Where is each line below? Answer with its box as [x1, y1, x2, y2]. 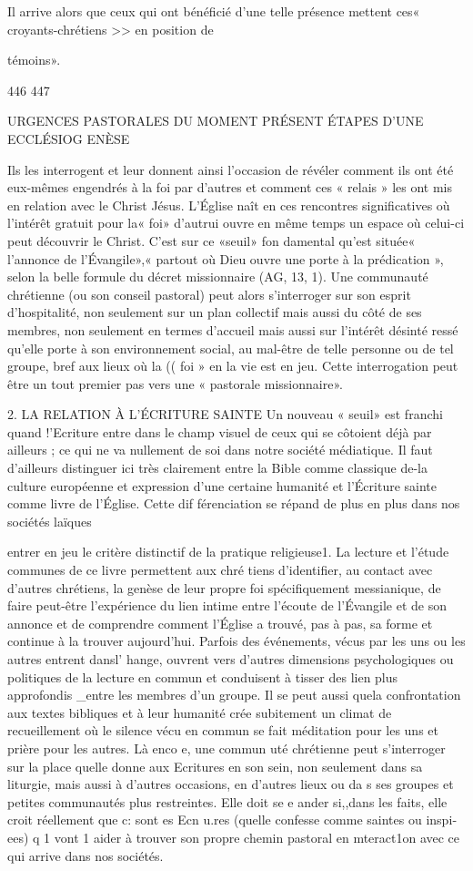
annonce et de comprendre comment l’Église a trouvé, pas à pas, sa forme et [7, 613, 433, 632]
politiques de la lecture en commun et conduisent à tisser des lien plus [7, 667, 398, 686]
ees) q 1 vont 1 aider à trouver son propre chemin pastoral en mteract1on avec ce [7, 827, 460, 846]
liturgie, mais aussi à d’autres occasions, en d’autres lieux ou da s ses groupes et [7, 774, 454, 794]
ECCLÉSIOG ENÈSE [7, 128, 130, 148]
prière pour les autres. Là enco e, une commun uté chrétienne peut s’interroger [7, 738, 446, 757]
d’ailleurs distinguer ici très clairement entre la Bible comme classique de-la [7, 458, 428, 477]
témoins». [7, 50, 61, 69]
